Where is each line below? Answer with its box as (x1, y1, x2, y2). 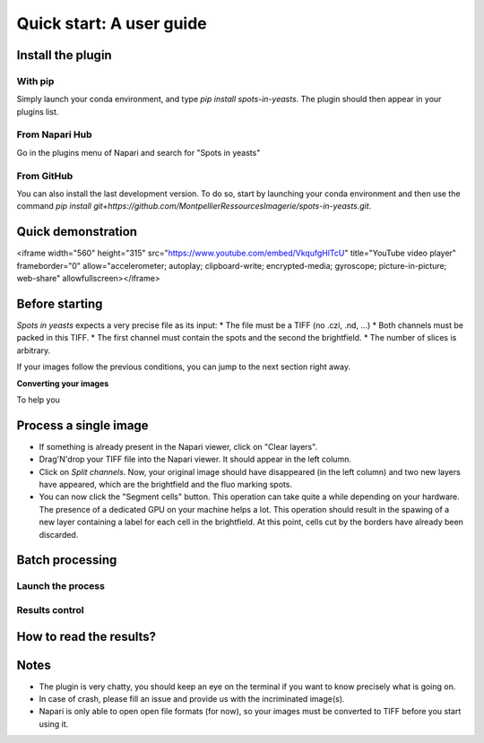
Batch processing (16, 552, 117, 568)
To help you (16, 394, 60, 405)
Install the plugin (16, 48, 112, 63)
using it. (39, 718, 69, 730)
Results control (16, 603, 84, 616)
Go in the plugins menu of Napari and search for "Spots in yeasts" (16, 147, 261, 158)
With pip (16, 74, 55, 87)
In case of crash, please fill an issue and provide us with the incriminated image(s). (39, 694, 345, 704)
